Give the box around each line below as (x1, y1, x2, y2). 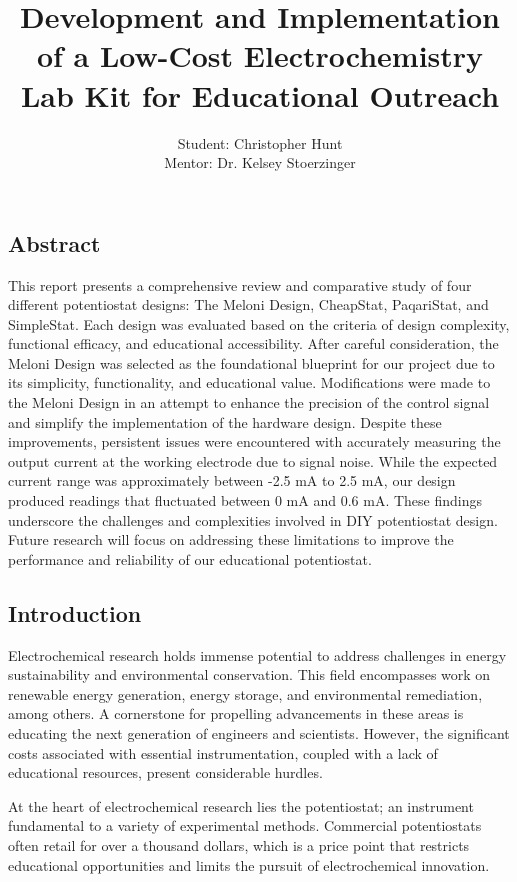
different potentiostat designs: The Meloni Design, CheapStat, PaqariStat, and (8, 294, 489, 315)
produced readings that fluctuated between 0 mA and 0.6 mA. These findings (8, 490, 482, 511)
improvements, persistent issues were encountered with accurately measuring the (8, 431, 501, 452)
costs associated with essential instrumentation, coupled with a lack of (8, 742, 438, 763)
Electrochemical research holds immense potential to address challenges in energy (8, 644, 507, 665)
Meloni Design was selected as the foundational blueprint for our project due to (8, 352, 495, 373)
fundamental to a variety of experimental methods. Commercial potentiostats (8, 815, 482, 836)
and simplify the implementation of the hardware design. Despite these (8, 411, 442, 432)
